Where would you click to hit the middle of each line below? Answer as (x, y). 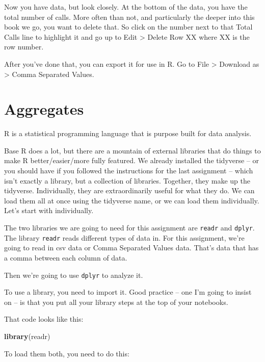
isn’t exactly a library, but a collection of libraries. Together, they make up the (127, 180)
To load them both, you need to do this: (67, 353)
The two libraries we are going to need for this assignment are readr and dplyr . (129, 228)
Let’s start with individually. (49, 210)
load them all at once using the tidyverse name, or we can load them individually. (132, 200)
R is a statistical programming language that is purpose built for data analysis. (128, 133)
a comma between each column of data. (66, 257)
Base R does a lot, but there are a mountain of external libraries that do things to (132, 150)
